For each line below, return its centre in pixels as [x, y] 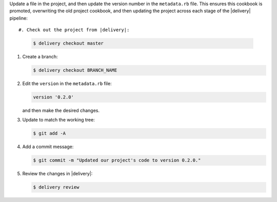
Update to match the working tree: [58, 120]
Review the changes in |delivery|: [57, 174]
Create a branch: [40, 57]
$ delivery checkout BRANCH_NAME [75, 70]
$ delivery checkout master [68, 43]
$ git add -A [50, 134]
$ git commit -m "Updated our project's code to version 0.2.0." [117, 160]
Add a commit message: [48, 147]
